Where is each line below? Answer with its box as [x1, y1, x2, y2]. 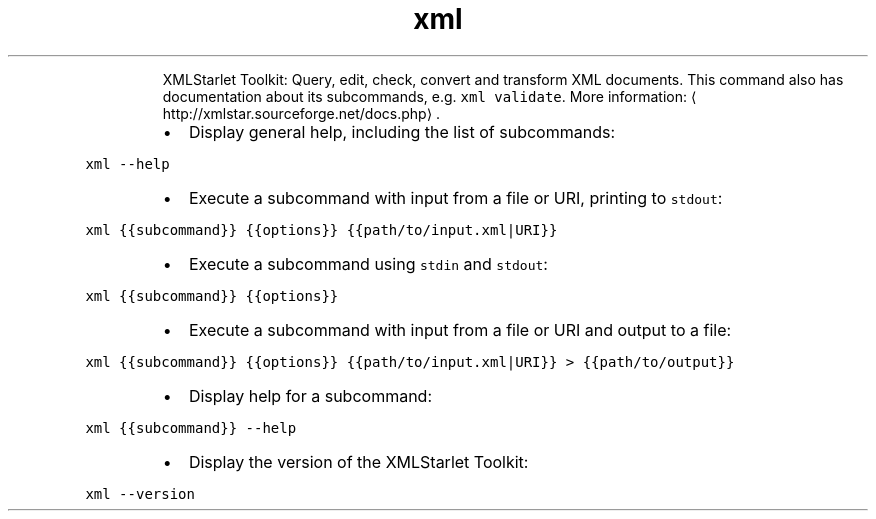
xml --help [85, 155, 170, 172]
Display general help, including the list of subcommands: [188, 121, 615, 142]
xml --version [85, 485, 195, 502]
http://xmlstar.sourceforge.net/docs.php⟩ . [162, 104, 441, 122]
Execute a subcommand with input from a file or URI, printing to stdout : [188, 187, 723, 208]
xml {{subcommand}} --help [85, 419, 297, 436]
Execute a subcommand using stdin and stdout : [188, 253, 548, 274]
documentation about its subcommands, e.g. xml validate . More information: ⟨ [162, 87, 697, 105]
